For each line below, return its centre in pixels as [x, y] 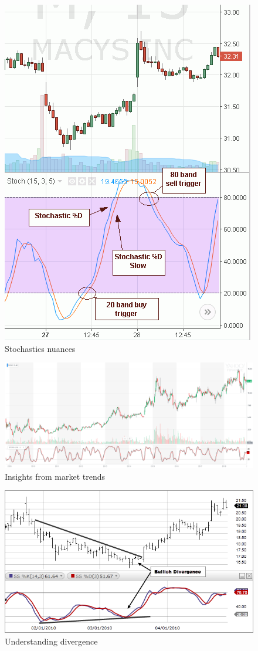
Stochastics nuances [40, 348]
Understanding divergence [51, 641]
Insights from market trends [55, 476]
